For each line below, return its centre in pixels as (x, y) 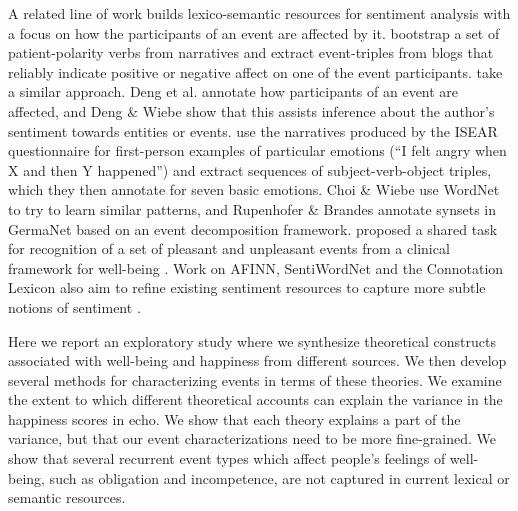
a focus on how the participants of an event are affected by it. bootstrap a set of (254, 32)
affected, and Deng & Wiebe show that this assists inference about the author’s (251, 110)
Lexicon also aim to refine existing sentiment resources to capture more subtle (247, 287)
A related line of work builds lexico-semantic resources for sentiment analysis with (259, 13)
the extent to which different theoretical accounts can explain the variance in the (255, 399)
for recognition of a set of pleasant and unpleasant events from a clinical (229, 248)
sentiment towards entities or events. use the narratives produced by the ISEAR (253, 130)
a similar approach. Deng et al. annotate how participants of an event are (233, 91)
